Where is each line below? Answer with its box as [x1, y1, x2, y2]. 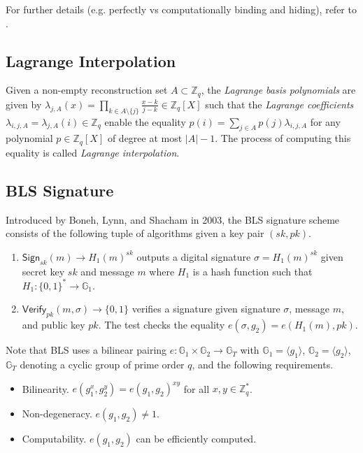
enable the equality [104, 114, 186, 129]
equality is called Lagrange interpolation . [6, 145, 180, 159]
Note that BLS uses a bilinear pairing [6, 343, 167, 357]
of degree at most [107, 131, 183, 145]
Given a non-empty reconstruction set [6, 82, 168, 97]
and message [80, 264, 134, 278]
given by [6, 96, 42, 111]
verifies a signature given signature [131, 301, 280, 316]
